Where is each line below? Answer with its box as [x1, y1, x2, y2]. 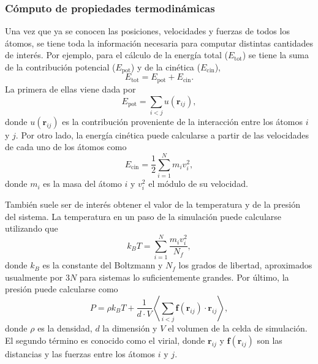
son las [257, 333, 282, 346]
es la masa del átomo [43, 177, 122, 190]
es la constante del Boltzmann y [42, 259, 163, 271]
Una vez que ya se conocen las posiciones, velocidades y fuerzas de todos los [5, 25, 290, 37]
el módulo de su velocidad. [148, 177, 248, 190]
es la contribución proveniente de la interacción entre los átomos [62, 115, 303, 127]
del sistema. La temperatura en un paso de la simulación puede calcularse [5, 210, 281, 222]
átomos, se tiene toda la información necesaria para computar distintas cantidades [5, 36, 314, 49]
